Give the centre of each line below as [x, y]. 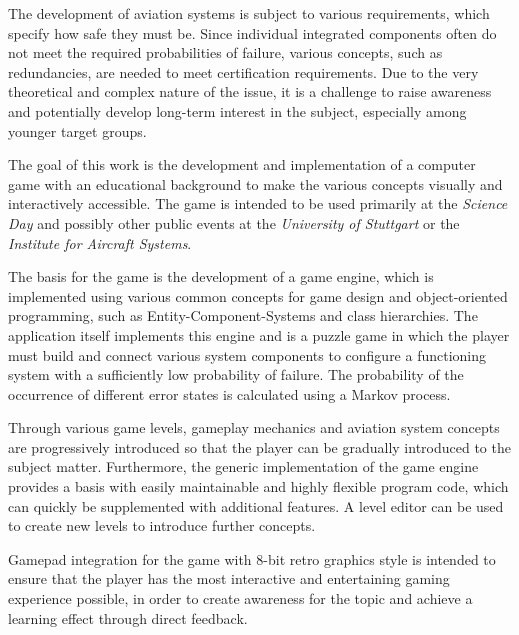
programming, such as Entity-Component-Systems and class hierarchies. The [243, 315]
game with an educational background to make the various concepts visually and [255, 183]
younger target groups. [77, 130]
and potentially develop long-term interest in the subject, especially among [237, 110]
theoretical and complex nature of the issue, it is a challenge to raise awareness [250, 91]
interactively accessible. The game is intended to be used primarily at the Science [258, 203]
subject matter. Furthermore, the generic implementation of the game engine [243, 466]
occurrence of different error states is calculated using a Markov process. [229, 393]
